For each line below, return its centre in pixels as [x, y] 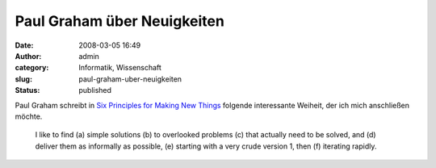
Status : [27, 90]
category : [32, 68]
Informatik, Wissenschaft [120, 68]
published [95, 90]
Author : [28, 56]
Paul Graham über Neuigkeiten [120, 21]
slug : [23, 79]
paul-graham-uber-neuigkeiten [130, 79]
